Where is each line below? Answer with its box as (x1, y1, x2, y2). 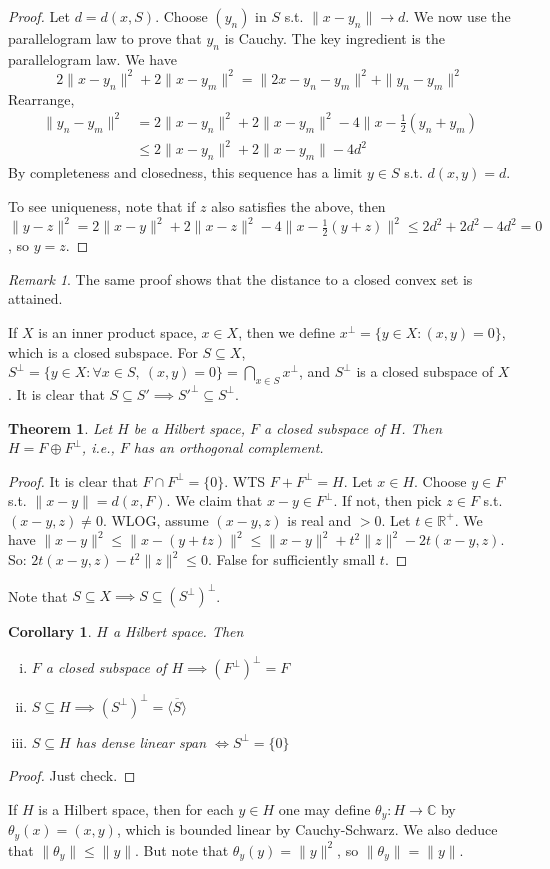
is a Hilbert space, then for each (38, 798, 234, 819)
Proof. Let (8, 6, 70, 26)
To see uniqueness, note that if (8, 195, 196, 216)
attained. (8, 288, 63, 309)
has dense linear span (75, 731, 207, 752)
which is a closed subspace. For (8, 341, 198, 362)
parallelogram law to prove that (8, 28, 202, 48)
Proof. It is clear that (8, 470, 138, 491)
